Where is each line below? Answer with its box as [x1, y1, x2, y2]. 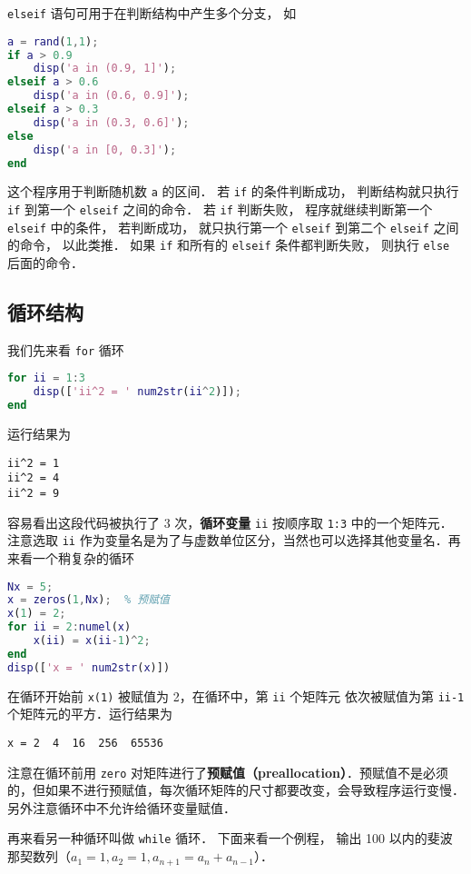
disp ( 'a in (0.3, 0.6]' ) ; [33, 115, 190, 129]
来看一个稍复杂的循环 [7, 548, 134, 567]
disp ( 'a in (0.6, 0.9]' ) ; [33, 89, 190, 103]
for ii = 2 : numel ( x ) [7, 621, 132, 634]
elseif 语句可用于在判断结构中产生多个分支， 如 [7, 4, 297, 22]
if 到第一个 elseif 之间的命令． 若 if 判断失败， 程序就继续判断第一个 [7, 200, 433, 219]
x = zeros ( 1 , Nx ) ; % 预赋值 [7, 593, 170, 607]
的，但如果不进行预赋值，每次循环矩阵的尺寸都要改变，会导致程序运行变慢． [7, 780, 465, 800]
